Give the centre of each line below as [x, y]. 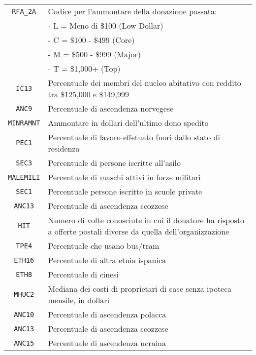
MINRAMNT [24, 123]
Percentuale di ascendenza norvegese [111, 108]
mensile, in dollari [79, 300]
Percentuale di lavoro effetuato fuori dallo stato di [134, 137]
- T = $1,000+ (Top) [84, 68]
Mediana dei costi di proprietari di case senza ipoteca [140, 289]
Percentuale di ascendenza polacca [107, 314]
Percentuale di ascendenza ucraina [107, 343]
